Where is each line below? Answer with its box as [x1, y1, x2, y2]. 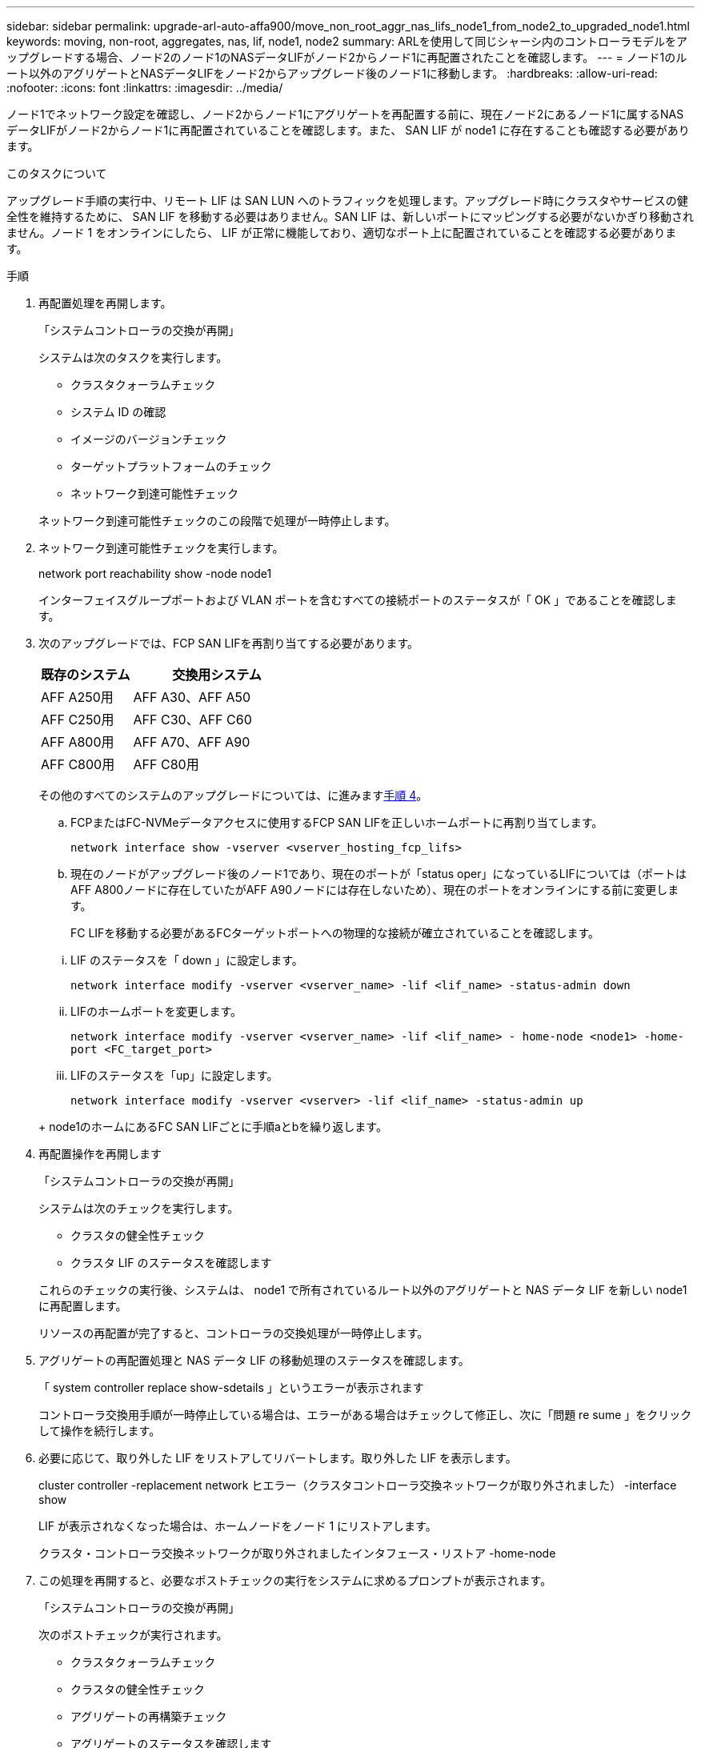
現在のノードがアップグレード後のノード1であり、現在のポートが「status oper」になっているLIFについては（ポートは [70, 867, 687, 880]
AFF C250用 [41, 712, 114, 728]
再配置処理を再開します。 [38, 296, 172, 310]
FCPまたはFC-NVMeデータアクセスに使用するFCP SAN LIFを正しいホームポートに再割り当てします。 [70, 816, 603, 829]
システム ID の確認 [70, 405, 166, 419]
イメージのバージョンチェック [70, 432, 227, 446]
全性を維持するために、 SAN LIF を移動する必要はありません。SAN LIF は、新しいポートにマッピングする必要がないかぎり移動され [6, 210, 695, 223]
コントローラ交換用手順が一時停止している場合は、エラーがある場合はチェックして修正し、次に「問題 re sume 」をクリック [38, 1408, 692, 1421]
